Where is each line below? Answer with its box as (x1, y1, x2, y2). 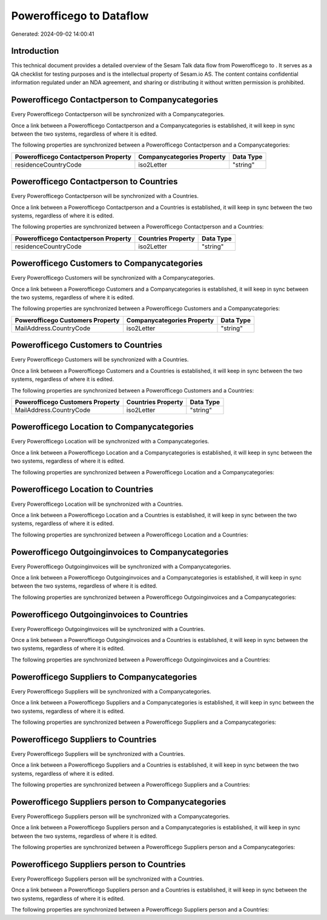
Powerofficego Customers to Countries (11, 340, 163, 351)
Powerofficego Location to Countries (11, 485, 154, 495)
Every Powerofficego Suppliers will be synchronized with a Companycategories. (11, 687, 211, 695)
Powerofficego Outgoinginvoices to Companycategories (11, 547, 229, 557)
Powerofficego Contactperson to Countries (11, 176, 178, 187)
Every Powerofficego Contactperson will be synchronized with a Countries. (11, 193, 199, 200)
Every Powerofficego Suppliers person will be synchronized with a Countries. (11, 875, 204, 882)
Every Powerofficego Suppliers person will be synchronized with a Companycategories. (11, 812, 230, 820)
